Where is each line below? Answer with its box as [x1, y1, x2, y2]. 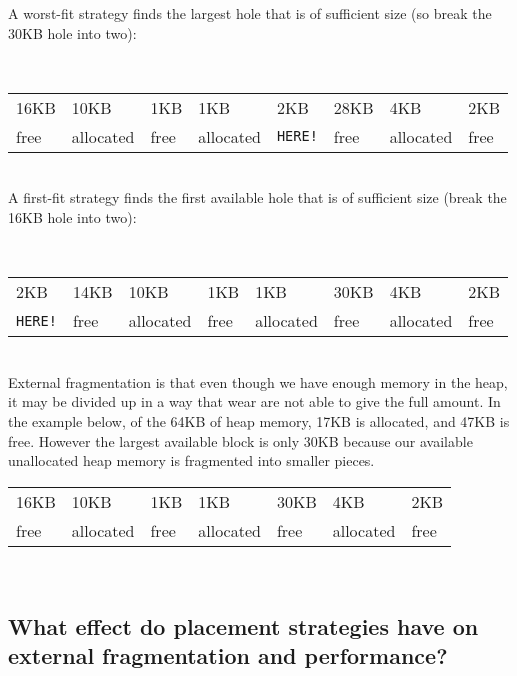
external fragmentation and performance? [8, 640, 448, 671]
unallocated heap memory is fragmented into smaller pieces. [8, 450, 375, 471]
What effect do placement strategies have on [8, 610, 479, 641]
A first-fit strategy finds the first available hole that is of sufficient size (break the [8, 187, 507, 208]
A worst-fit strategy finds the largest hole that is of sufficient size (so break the [8, 3, 492, 23]
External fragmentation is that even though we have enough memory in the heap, [8, 371, 508, 392]
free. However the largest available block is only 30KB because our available [8, 430, 473, 451]
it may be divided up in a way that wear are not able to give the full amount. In [8, 391, 501, 412]
